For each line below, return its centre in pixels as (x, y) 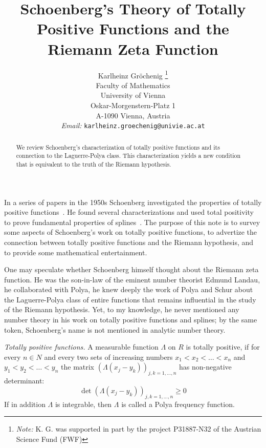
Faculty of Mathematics (133, 85)
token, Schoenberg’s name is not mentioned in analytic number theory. (115, 329)
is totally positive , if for (223, 347)
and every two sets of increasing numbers (108, 357)
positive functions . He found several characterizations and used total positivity (129, 212)
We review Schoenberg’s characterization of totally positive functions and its (118, 147)
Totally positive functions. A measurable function (81, 347)
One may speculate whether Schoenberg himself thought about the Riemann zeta (131, 269)
